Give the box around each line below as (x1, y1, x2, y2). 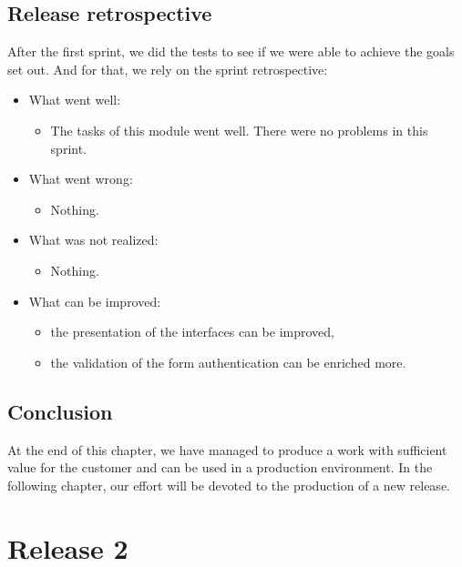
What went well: (28, 90, 121, 109)
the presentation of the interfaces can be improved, (50, 322, 334, 341)
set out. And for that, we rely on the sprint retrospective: (7, 59, 328, 78)
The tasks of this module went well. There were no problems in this (50, 120, 428, 139)
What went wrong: (28, 169, 133, 188)
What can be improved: (28, 291, 161, 310)
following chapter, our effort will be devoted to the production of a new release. (7, 475, 450, 494)
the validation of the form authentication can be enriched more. (50, 352, 406, 371)
